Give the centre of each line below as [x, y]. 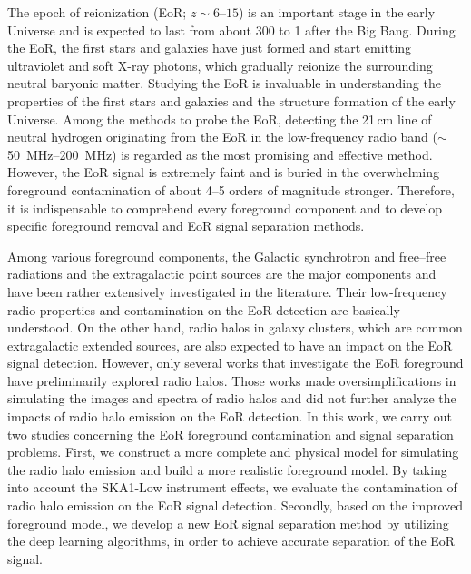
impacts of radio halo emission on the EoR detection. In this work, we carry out [230, 416]
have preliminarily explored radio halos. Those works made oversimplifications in [232, 380]
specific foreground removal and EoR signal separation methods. [186, 226]
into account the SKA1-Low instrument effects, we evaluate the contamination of [232, 487]
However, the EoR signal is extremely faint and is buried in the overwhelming [223, 172]
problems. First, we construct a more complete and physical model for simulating [233, 452]
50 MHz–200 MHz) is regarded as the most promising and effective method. [220, 154]
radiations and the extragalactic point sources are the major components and [222, 274]
